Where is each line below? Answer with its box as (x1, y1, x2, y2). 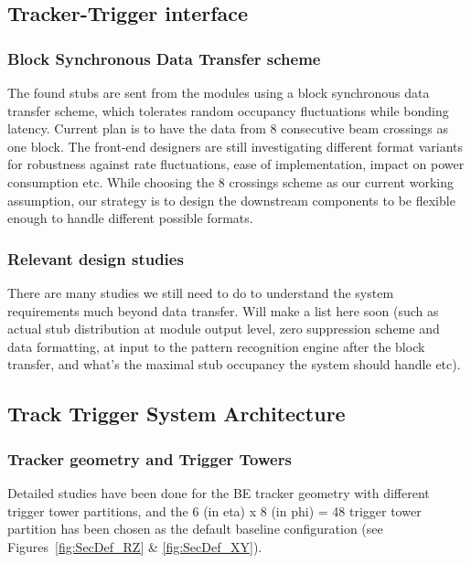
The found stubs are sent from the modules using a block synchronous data (7, 83, 430, 101)
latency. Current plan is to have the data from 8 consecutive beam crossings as (7, 119, 449, 138)
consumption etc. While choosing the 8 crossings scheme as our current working (7, 172, 454, 191)
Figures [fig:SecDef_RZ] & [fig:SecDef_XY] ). (7, 536, 262, 556)
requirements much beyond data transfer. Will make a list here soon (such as (7, 301, 439, 320)
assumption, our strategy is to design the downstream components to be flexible (7, 190, 455, 209)
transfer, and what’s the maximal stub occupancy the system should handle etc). (7, 355, 461, 374)
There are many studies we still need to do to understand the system (7, 282, 394, 302)
